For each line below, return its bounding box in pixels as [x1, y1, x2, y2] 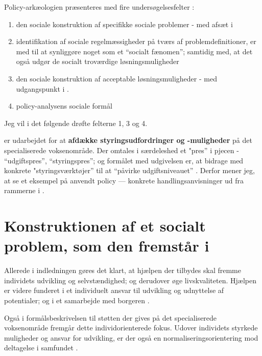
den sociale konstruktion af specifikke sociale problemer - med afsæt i [16, 18, 233, 29]
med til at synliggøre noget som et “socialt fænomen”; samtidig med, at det [16, 46, 253, 56]
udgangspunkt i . [16, 83, 69, 94]
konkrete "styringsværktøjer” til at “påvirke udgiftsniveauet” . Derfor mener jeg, [4, 165, 255, 176]
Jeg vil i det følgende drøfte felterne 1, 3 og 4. [4, 117, 148, 128]
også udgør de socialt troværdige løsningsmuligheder [16, 56, 179, 67]
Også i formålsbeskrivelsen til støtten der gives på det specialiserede [4, 312, 217, 323]
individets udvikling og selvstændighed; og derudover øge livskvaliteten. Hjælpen [4, 275, 256, 285]
